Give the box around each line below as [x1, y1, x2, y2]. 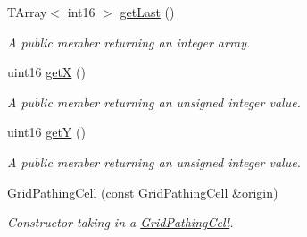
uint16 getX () [7, 63, 86, 81]
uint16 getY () [7, 123, 86, 141]
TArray [7, 3, 47, 21]
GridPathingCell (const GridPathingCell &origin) [7, 182, 278, 201]
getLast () [120, 3, 175, 21]
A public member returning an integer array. [7, 32, 251, 51]
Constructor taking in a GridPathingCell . [7, 213, 234, 232]
